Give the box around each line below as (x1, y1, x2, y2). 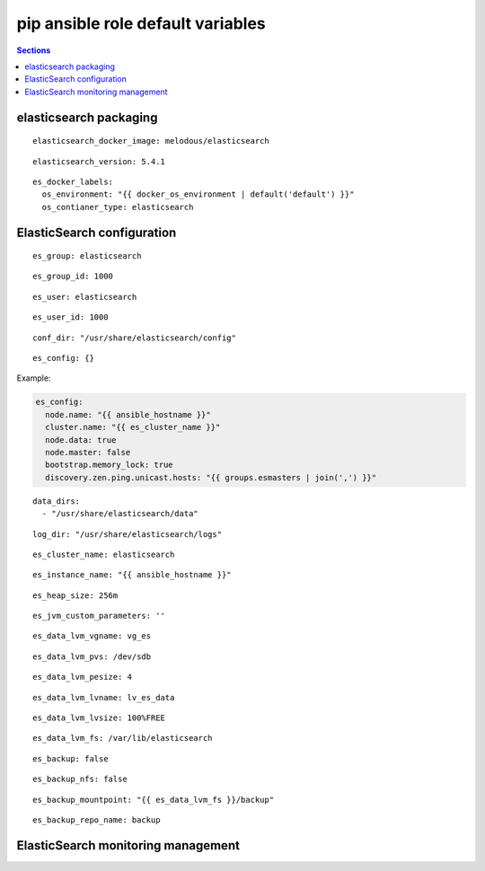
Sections (16, 45, 51, 56)
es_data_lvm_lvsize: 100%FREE (32, 713, 166, 723)
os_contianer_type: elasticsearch (41, 202, 194, 212)
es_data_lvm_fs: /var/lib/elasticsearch (32, 733, 213, 743)
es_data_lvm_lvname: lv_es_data (32, 692, 175, 702)
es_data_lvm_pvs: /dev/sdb (32, 651, 152, 662)
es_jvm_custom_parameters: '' (32, 611, 166, 621)
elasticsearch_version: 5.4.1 (32, 156, 166, 166)
